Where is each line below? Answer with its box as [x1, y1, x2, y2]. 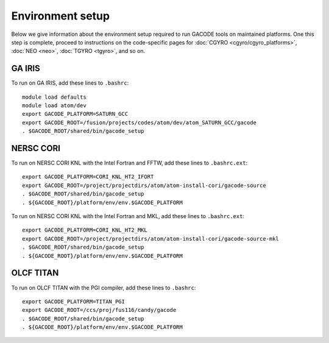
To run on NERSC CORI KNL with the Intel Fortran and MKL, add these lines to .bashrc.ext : [11, 213, 245, 220]
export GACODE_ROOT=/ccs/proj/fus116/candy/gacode [22, 306, 177, 314]
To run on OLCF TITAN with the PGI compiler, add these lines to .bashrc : [11, 284, 196, 291]
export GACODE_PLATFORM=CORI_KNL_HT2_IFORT [22, 174, 154, 180]
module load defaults [22, 93, 87, 101]
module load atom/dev [22, 102, 87, 109]
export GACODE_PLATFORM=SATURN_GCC [22, 110, 129, 118]
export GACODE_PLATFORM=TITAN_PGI [22, 298, 125, 305]
